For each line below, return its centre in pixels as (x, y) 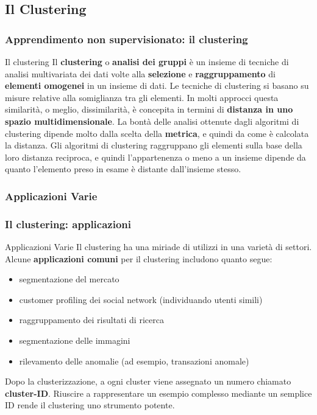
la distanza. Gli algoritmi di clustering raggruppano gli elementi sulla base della (154, 145)
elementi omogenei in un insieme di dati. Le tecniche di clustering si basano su (157, 85)
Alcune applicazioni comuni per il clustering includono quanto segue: (139, 258)
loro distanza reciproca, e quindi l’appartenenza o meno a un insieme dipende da (155, 157)
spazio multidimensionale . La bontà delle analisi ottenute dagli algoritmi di (152, 121)
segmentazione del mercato (69, 279)
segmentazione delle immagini (75, 340)
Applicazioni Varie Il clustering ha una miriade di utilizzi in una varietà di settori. (158, 246)
